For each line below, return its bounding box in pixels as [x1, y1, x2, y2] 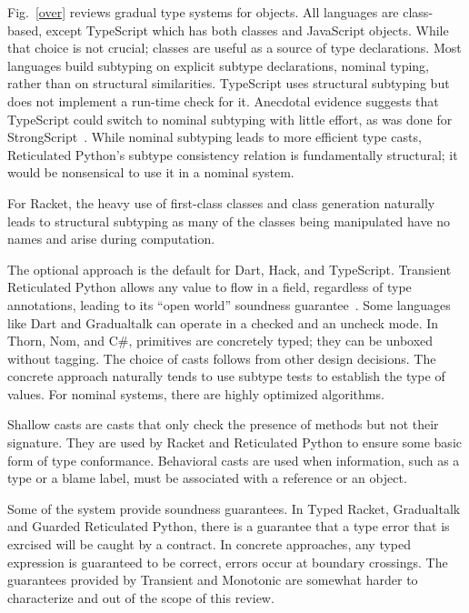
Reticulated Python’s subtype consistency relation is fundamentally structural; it [7, 145, 458, 164]
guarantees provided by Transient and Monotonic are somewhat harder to [7, 570, 418, 589]
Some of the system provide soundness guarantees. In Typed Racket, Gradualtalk [7, 498, 461, 518]
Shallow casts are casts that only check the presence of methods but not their [7, 415, 439, 434]
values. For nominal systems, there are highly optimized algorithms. [7, 384, 384, 403]
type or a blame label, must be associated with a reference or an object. [7, 468, 407, 487]
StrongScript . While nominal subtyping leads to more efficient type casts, [7, 127, 422, 146]
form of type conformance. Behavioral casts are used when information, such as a [7, 450, 460, 469]
